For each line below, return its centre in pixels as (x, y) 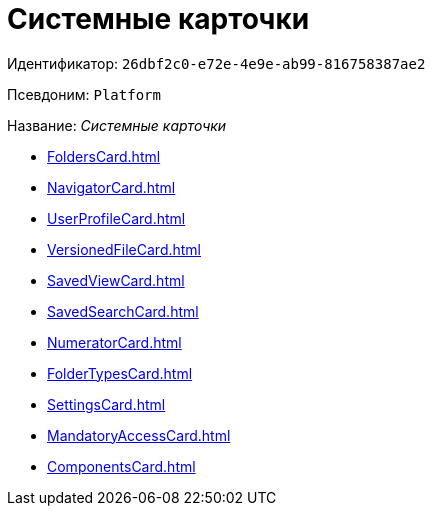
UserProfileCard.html (116, 218)
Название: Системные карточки (117, 125)
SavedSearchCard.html (123, 311)
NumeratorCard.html (114, 342)
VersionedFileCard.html (124, 249)
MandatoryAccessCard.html (139, 435)
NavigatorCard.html (111, 187)
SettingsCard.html (106, 404)
